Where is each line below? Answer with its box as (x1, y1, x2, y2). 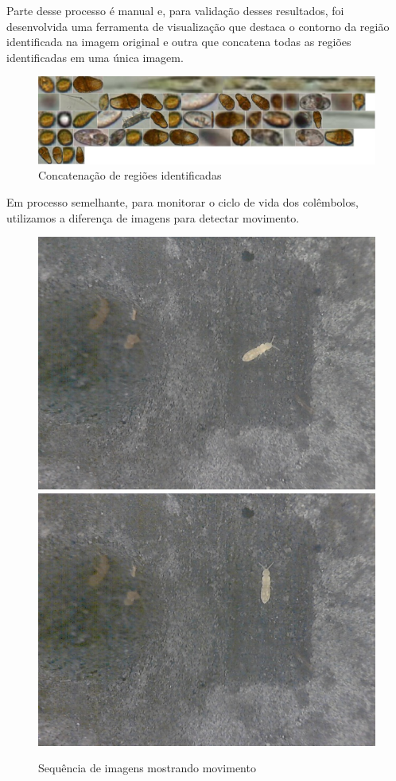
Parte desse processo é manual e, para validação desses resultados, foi (6, 2, 344, 18)
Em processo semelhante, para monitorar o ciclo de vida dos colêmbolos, (6, 193, 359, 210)
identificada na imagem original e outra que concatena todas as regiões (6, 33, 351, 50)
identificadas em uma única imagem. (6, 48, 184, 65)
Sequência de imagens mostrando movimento (38, 760, 256, 776)
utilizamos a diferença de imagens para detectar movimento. (6, 209, 300, 226)
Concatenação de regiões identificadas (38, 167, 222, 184)
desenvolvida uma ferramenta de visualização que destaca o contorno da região (6, 17, 390, 34)
